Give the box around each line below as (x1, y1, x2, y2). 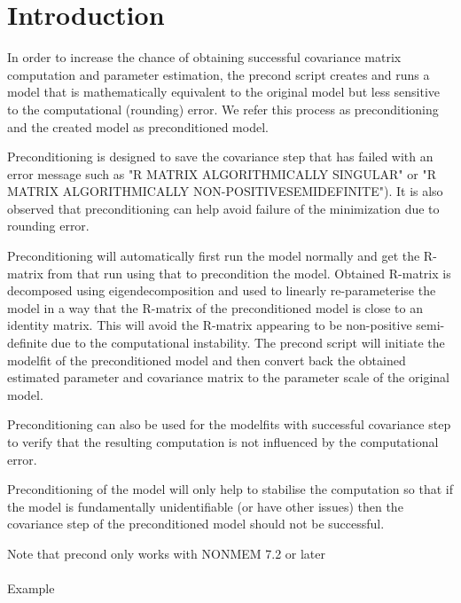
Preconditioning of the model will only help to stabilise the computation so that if (7, 480, 453, 498)
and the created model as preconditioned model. (7, 117, 269, 136)
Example (7, 579, 55, 598)
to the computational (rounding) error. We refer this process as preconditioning (7, 99, 439, 118)
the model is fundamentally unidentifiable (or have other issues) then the (7, 497, 403, 515)
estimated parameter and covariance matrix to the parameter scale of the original (7, 368, 449, 387)
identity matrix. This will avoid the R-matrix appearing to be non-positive (7, 316, 412, 334)
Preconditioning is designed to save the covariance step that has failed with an (7, 147, 434, 166)
